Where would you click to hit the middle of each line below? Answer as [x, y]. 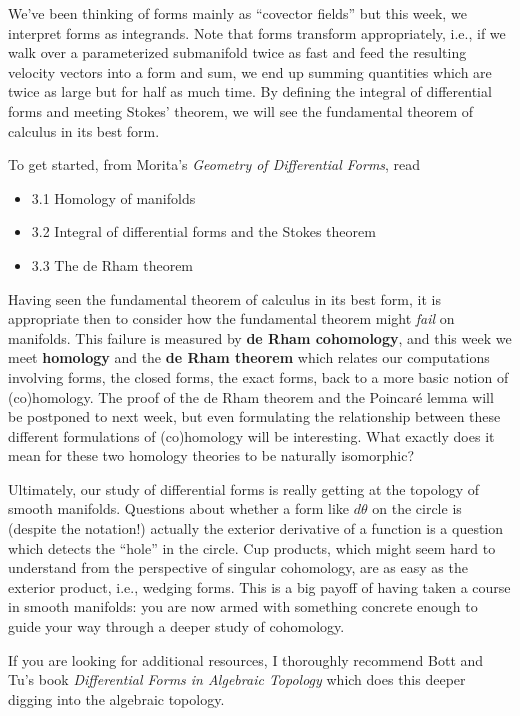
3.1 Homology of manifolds [113, 197]
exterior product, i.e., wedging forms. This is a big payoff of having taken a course [259, 586]
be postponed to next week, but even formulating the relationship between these [254, 416]
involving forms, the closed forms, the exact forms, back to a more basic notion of [258, 376]
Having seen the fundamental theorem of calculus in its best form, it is [224, 298]
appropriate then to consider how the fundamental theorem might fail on [231, 318]
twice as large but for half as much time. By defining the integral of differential [250, 91]
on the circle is [417, 508]
